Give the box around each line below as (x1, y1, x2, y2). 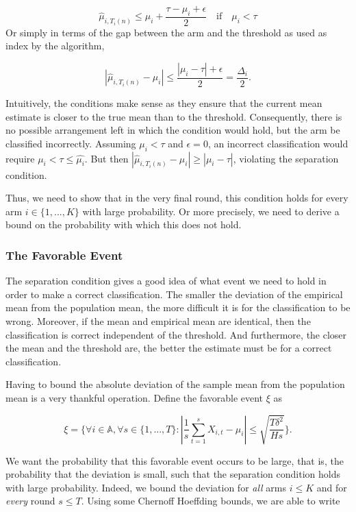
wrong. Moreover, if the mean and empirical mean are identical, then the (5, 314, 311, 328)
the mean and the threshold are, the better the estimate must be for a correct (5, 341, 332, 355)
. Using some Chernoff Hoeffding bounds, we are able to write (81, 493, 340, 508)
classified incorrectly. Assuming (5, 136, 136, 150)
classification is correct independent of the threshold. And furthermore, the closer (5, 327, 347, 341)
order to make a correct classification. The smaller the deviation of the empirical (5, 287, 343, 301)
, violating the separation (233, 151, 339, 165)
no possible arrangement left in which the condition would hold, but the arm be (5, 123, 340, 137)
